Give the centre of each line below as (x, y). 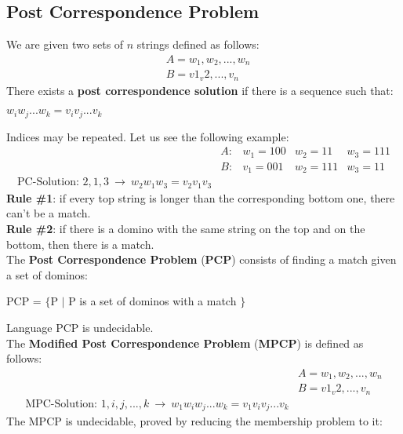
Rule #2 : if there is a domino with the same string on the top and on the (186, 229)
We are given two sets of (65, 44)
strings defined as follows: (198, 44)
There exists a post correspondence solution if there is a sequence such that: (200, 90)
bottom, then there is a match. (80, 244)
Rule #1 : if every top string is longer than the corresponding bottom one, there (201, 197)
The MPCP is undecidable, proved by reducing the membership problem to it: (194, 421)
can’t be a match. (49, 213)
